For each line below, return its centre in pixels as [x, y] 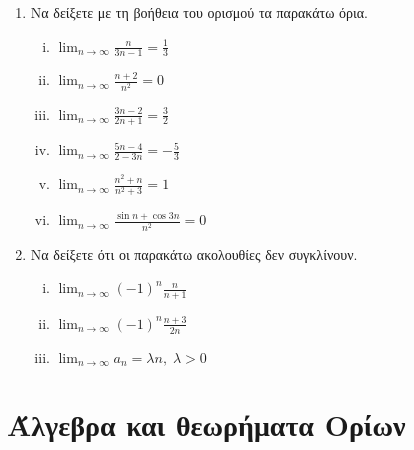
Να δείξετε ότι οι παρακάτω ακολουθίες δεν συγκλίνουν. [194, 253]
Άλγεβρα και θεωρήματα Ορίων [206, 424]
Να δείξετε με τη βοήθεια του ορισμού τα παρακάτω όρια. [199, 12]
